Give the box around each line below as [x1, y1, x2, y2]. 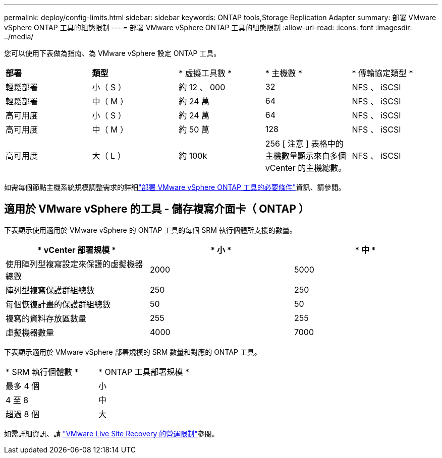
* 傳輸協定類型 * [352, 68, 413, 78]
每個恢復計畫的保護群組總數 [6, 299, 111, 309]
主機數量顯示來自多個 [265, 151, 346, 161]
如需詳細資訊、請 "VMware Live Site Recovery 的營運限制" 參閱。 [4, 429, 219, 438]
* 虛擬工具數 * [179, 68, 232, 78]
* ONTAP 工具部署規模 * [98, 366, 190, 377]
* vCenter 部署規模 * [37, 244, 116, 255]
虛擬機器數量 [6, 327, 54, 338]
